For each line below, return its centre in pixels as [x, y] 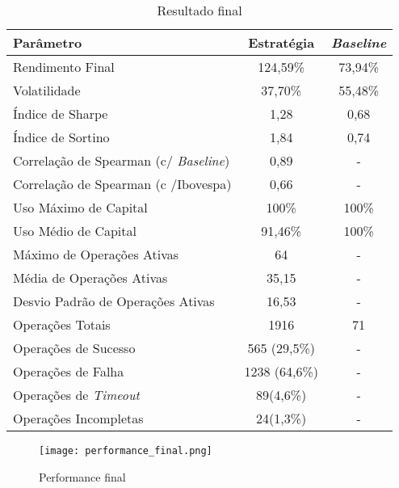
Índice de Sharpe [61, 114]
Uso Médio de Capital [75, 231]
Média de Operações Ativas [90, 278]
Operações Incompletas [78, 418]
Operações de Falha [69, 371]
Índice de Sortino [61, 137]
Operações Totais [62, 324]
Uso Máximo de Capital [80, 207]
